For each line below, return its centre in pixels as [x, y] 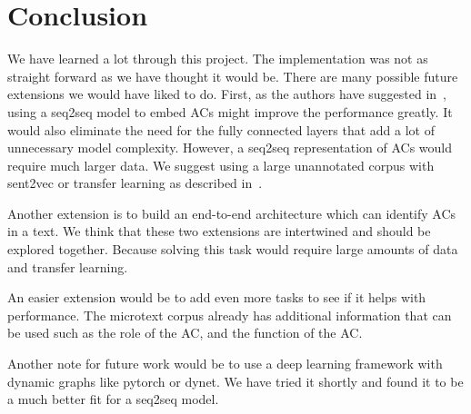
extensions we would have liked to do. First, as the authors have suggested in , [227, 94]
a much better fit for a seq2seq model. [113, 399]
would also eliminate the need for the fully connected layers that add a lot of [221, 129]
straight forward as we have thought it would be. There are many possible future [233, 76]
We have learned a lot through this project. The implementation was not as [218, 59]
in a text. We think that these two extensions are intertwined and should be [219, 231]
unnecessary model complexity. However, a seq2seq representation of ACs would [230, 148]
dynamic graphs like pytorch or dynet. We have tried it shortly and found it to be [235, 381]
